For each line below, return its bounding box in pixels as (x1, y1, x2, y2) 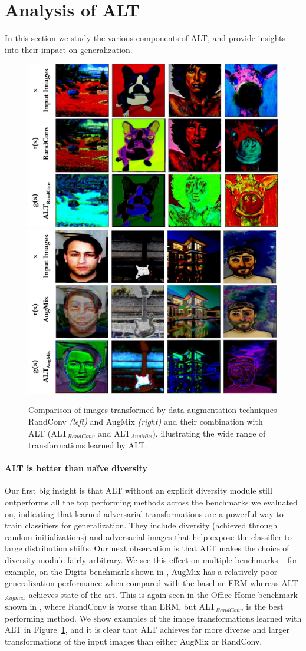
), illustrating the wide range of (152, 427, 266, 439)
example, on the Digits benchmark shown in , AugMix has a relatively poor (5, 565, 278, 577)
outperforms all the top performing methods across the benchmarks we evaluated (5, 495, 298, 508)
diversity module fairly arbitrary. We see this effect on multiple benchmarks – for (5, 553, 298, 566)
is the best (246, 600, 284, 613)
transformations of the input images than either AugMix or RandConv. (5, 635, 262, 647)
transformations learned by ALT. (28, 438, 147, 451)
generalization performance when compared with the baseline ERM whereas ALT (5, 577, 298, 589)
